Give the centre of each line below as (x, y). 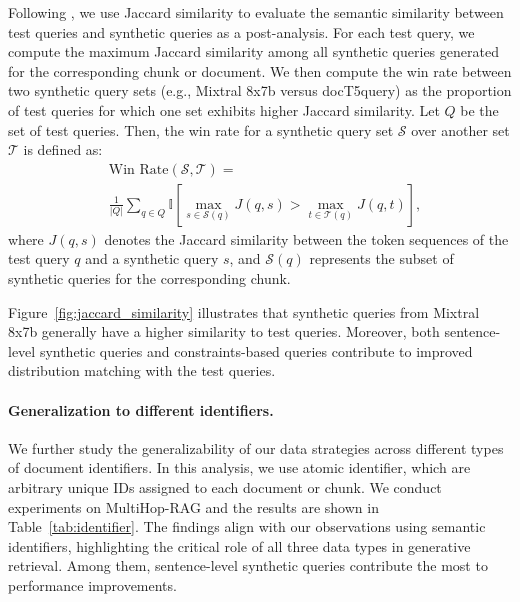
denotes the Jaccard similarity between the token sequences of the (306, 238)
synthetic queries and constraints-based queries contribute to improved (256, 350)
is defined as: (63, 149)
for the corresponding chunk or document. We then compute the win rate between (260, 70)
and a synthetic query (152, 258)
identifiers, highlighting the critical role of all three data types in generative (239, 545)
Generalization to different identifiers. (141, 409)
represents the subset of (381, 258)
